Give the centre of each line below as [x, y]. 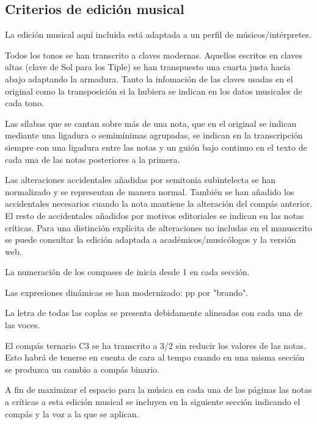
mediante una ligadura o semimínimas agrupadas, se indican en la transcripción [154, 135]
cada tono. [24, 103]
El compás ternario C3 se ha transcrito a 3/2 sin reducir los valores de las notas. [155, 345]
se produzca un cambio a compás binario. [82, 369]
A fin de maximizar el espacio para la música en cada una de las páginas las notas [158, 390]
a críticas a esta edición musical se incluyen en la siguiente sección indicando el [153, 402]
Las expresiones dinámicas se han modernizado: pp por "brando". [127, 292]
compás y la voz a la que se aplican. [72, 413]
